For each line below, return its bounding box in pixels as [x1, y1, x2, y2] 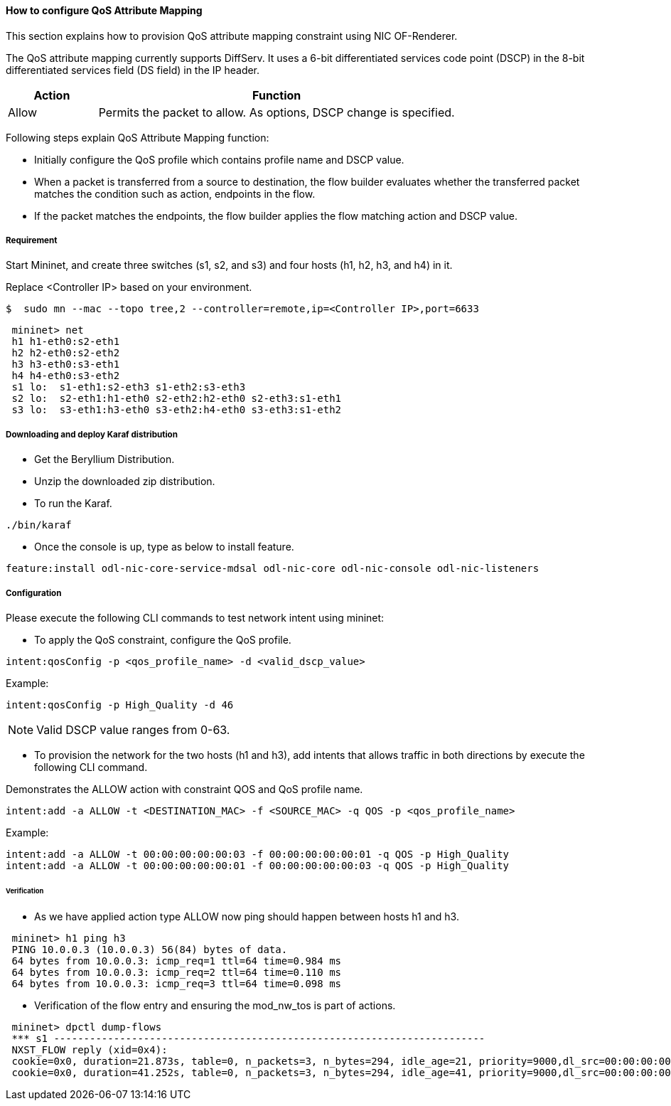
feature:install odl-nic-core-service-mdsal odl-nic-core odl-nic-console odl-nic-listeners [6, 563, 540, 575]
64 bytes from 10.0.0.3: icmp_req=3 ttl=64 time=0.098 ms [11, 977, 342, 989]
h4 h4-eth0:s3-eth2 [11, 370, 120, 382]
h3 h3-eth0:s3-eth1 [11, 358, 120, 371]
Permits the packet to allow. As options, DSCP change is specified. [98, 105, 455, 119]
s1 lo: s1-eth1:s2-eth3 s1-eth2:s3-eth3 [11, 381, 246, 393]
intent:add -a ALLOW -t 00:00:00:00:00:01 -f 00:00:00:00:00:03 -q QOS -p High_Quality [6, 859, 510, 871]
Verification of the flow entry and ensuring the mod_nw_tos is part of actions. [34, 999, 396, 1011]
